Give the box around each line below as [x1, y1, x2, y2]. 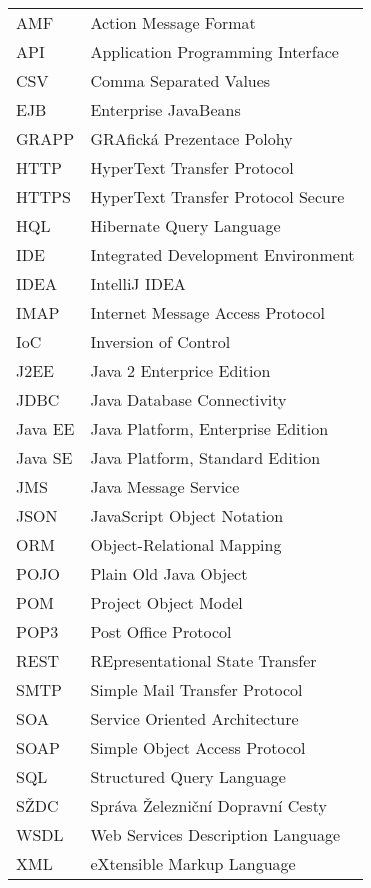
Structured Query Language [90, 765, 286, 788]
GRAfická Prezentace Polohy [90, 127, 293, 150]
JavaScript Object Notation [90, 504, 284, 527]
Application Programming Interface [90, 40, 339, 63]
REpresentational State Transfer [90, 649, 317, 672]
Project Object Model [90, 591, 243, 614]
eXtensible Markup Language [90, 852, 296, 875]
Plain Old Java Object [90, 562, 248, 585]
